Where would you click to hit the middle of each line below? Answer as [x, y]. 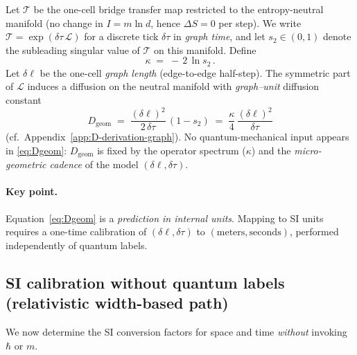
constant [24, 100]
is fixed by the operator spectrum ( [172, 150]
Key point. [32, 191]
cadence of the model [94, 164]
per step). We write [260, 22]
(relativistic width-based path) [117, 303]
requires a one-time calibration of [76, 231]
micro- [308, 150]
